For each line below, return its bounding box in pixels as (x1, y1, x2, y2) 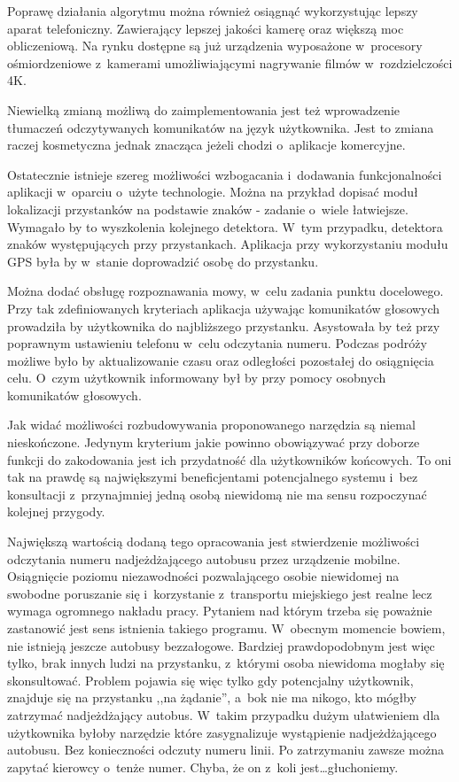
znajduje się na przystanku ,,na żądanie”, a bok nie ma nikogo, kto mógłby (7, 688, 416, 707)
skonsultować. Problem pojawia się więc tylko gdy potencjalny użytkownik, (7, 670, 414, 689)
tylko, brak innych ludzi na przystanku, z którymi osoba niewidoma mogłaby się (7, 654, 445, 672)
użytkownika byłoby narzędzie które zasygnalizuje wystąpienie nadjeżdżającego (7, 723, 437, 741)
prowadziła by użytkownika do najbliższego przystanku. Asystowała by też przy (7, 316, 440, 335)
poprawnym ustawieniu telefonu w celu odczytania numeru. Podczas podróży (7, 334, 427, 352)
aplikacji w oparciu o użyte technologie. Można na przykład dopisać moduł (7, 182, 418, 201)
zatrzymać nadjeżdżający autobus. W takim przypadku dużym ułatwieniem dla (7, 705, 440, 724)
